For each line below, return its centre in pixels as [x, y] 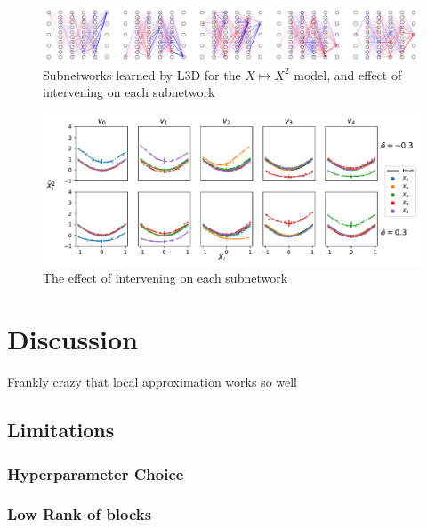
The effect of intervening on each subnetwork [165, 278]
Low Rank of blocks [80, 514]
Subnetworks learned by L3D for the [142, 74]
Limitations [61, 430]
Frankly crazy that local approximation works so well [153, 382]
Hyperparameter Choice [96, 473]
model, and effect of [348, 74]
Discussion [73, 339]
